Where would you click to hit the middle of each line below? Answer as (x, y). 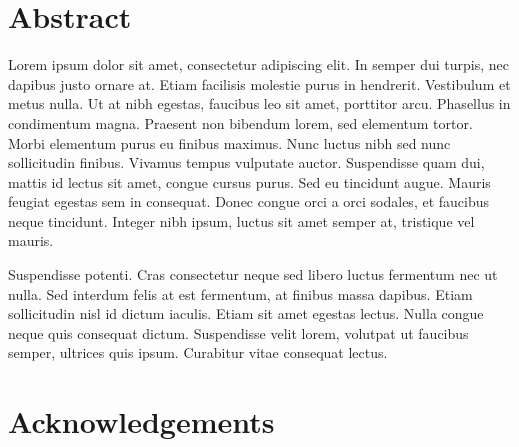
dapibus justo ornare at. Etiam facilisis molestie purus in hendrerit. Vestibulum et (259, 83)
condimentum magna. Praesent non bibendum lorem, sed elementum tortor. (240, 122)
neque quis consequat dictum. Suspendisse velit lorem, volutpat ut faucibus (238, 332)
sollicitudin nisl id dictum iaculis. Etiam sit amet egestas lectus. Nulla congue (246, 313)
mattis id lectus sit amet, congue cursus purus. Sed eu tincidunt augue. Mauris (249, 181)
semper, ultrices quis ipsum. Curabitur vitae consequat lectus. (198, 352)
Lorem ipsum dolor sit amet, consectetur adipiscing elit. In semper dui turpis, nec (258, 64)
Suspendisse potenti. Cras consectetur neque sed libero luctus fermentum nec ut (253, 274)
